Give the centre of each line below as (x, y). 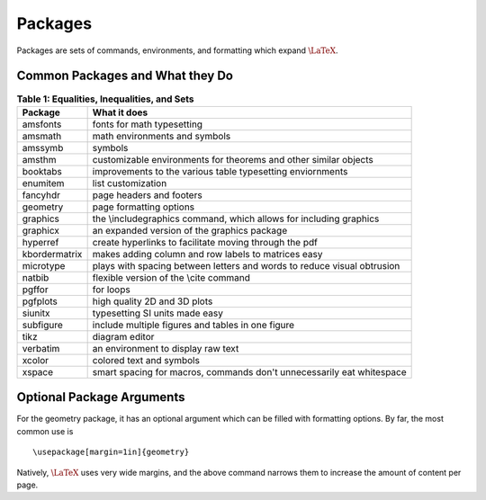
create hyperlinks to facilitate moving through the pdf (205, 242)
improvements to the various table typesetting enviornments (220, 171)
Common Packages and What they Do (125, 76)
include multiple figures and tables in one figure (193, 325)
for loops (111, 290)
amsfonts (42, 124)
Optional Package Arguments (101, 397)
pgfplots (40, 301)
